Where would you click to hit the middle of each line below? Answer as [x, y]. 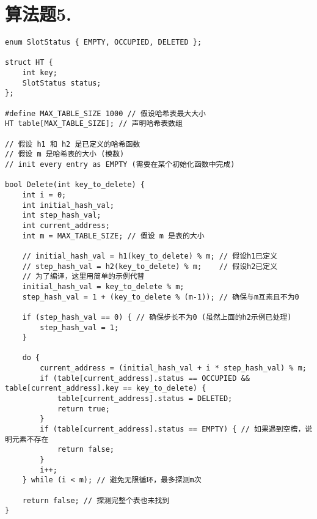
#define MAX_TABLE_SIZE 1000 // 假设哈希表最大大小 [105, 113]
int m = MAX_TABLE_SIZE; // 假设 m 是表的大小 [113, 236]
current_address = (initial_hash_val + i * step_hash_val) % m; [173, 368]
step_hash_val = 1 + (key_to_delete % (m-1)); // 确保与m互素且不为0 [161, 297]
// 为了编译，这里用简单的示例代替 [83, 277]
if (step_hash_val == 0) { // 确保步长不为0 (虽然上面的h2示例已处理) [157, 317]
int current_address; [66, 225]
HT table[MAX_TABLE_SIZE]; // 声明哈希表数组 [94, 124]
